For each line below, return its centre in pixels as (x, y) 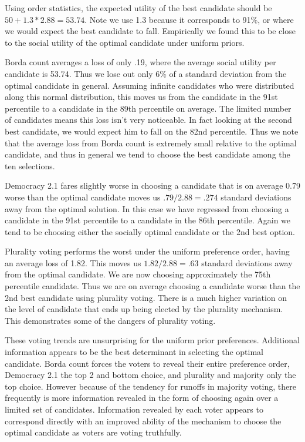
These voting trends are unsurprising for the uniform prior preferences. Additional (152, 340)
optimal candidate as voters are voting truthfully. (93, 432)
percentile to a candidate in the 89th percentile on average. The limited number (148, 108)
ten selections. (30, 165)
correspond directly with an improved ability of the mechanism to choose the (143, 421)
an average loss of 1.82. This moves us (73, 262)
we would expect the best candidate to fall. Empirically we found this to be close (150, 31)
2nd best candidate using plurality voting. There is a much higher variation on (146, 297)
